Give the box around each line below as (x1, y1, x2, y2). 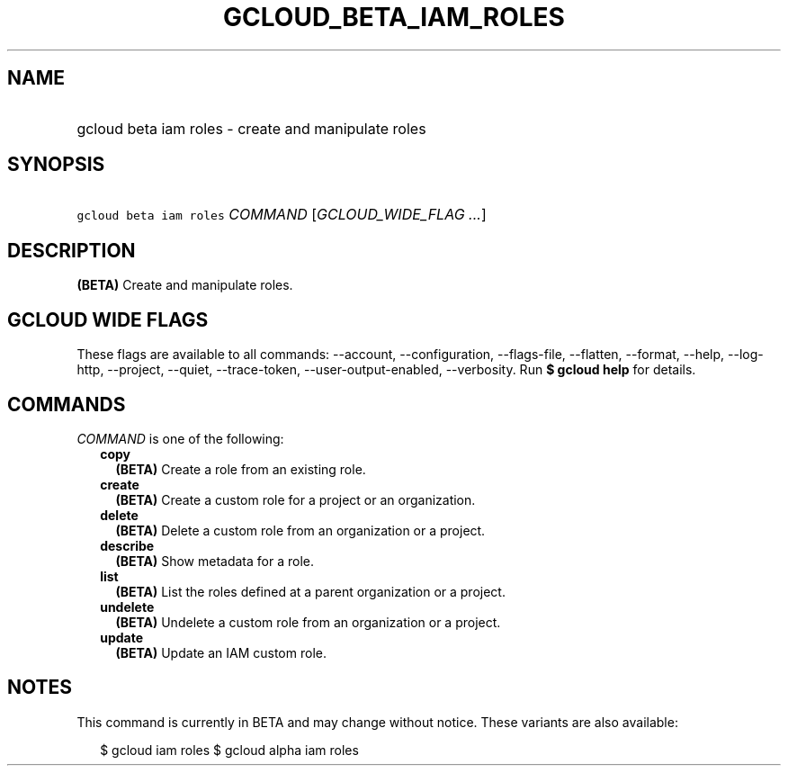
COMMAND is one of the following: (76, 430, 284, 446)
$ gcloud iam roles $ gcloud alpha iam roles (100, 742, 359, 758)
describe (100, 537, 155, 553)
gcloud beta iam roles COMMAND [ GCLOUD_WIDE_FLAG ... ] (76, 205, 487, 224)
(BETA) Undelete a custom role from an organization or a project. (115, 614, 501, 630)
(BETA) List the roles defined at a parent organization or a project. (115, 583, 506, 599)
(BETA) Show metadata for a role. (115, 553, 315, 569)
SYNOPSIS (7, 153, 105, 176)
